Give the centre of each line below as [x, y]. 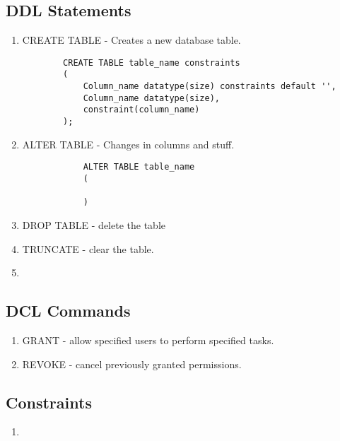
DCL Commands [68, 311]
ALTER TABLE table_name [139, 167]
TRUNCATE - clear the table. [88, 248]
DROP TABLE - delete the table [94, 224]
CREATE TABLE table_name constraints [152, 63]
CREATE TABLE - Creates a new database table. [131, 40]
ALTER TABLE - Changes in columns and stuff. [128, 144]
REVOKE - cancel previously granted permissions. [132, 364]
